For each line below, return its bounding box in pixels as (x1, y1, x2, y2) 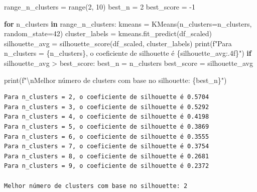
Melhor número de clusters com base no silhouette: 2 (4, 182, 188, 189)
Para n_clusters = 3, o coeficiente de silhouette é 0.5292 (4, 103, 209, 111)
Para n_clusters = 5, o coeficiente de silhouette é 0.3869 (4, 123, 209, 130)
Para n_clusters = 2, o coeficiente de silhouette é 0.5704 (4, 93, 209, 101)
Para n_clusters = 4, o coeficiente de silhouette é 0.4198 (4, 113, 209, 121)
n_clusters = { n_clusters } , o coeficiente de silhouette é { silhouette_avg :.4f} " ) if (4, 48, 251, 58)
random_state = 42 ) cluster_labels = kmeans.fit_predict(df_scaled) (4, 28, 212, 39)
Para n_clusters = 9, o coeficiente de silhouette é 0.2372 (4, 162, 209, 170)
